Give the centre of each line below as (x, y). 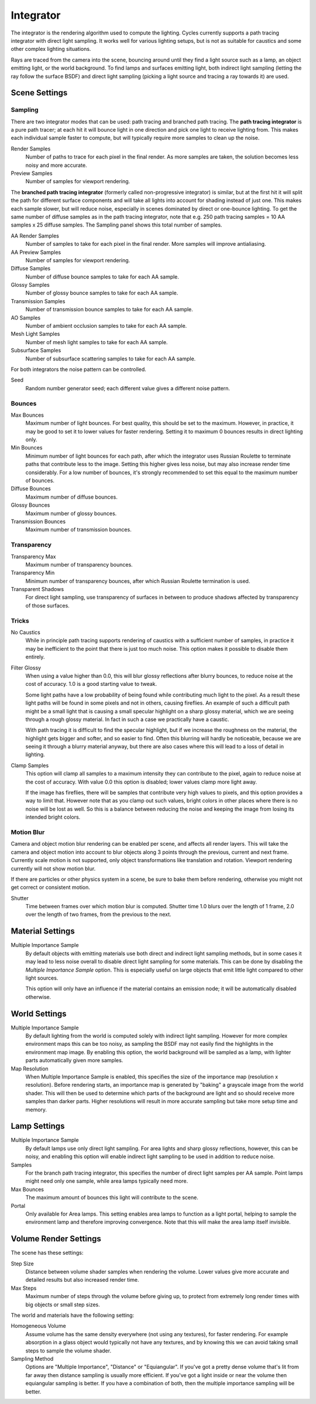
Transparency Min (33, 573)
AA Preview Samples (36, 252)
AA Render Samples (35, 236)
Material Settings (43, 931)
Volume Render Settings (56, 1239)
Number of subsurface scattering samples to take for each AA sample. (111, 358)
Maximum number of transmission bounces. (78, 530)
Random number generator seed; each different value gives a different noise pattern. (128, 388)
